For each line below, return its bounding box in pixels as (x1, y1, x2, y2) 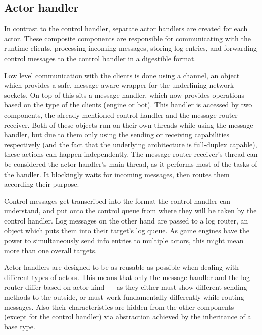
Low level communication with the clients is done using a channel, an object (4, 70, 240, 80)
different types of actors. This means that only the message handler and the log (4, 271, 250, 282)
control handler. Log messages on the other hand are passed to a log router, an (4, 215, 248, 226)
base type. (4, 321, 35, 331)
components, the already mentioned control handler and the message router (4, 109, 238, 120)
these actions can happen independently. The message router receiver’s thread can (4, 149, 258, 159)
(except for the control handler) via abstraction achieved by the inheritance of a (4, 311, 251, 322)
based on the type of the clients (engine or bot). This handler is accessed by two (4, 99, 252, 110)
